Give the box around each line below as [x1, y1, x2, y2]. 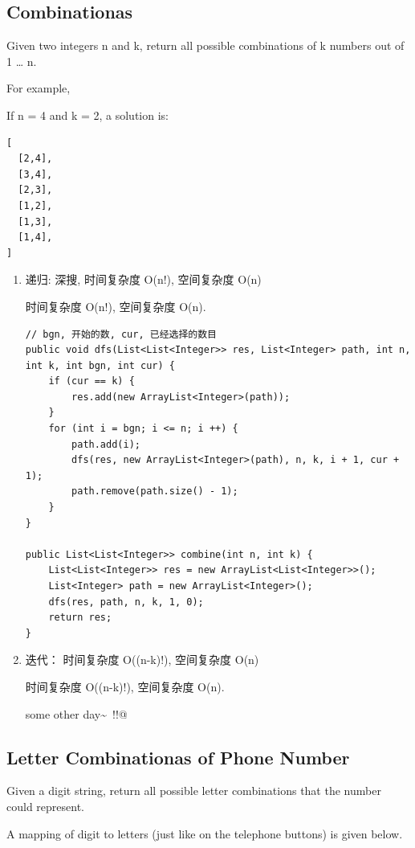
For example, [6, 80, 71, 96]
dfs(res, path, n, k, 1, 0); [48, 596, 204, 608]
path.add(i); [71, 438, 140, 450]
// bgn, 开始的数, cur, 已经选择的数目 [25, 328, 217, 340]
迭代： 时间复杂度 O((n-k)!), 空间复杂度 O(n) [25, 651, 259, 668]
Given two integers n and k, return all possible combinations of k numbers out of [6, 37, 405, 54]
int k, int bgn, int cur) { [25, 359, 175, 371]
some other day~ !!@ [25, 705, 128, 722]
